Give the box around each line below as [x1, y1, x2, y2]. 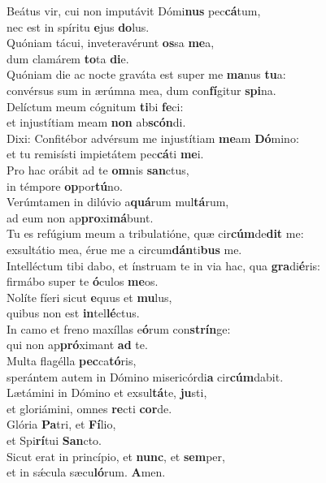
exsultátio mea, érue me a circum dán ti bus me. [7, 240, 242, 257]
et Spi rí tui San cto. [7, 432, 102, 449]
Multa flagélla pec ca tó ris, [7, 352, 137, 369]
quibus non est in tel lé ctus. [7, 304, 140, 321]
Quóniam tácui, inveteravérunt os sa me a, [7, 34, 215, 51]
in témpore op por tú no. [7, 177, 123, 194]
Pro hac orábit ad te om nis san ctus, [7, 161, 189, 178]
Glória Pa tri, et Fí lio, [7, 416, 116, 433]
